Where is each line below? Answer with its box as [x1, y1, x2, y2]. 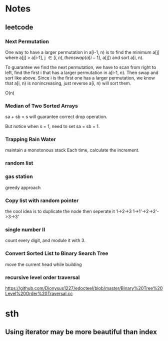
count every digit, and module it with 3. [5, 237, 86, 243]
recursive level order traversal [5, 273, 80, 280]
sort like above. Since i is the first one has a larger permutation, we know [5, 74, 155, 80]
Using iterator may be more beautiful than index [5, 328, 157, 336]
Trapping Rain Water [5, 136, 56, 143]
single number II [5, 226, 45, 233]
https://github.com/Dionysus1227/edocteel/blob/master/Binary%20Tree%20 [5, 285, 163, 291]
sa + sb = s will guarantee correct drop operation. [5, 113, 107, 120]
